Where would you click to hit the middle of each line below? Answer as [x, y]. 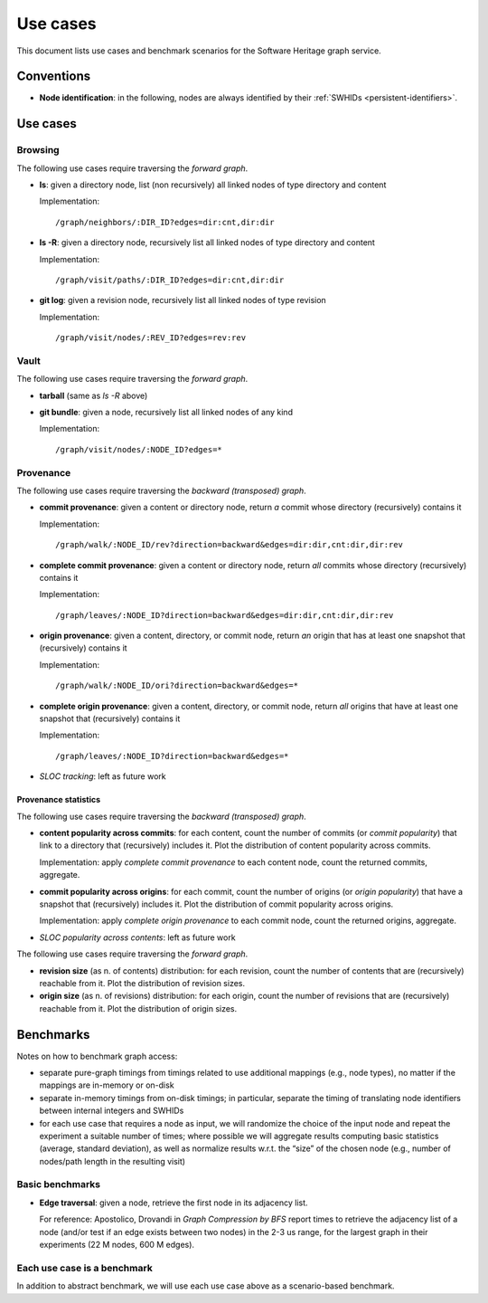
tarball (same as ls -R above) [94, 395]
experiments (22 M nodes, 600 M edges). [117, 1245]
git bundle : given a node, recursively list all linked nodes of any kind [166, 413]
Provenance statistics [59, 800]
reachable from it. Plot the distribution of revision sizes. [142, 983]
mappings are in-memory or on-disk [107, 1085]
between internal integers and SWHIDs [112, 1111]
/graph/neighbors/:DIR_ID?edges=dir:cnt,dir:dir [165, 222]
